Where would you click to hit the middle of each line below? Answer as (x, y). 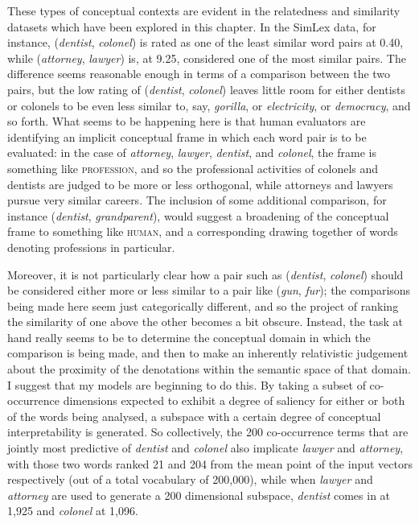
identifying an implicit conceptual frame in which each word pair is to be (187, 136)
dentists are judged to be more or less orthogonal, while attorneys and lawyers (200, 184)
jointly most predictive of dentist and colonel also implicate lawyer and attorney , (205, 448)
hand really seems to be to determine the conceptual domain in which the (189, 337)
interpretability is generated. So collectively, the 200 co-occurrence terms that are (208, 432)
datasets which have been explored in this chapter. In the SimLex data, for (192, 26)
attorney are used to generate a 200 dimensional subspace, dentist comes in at (199, 495)
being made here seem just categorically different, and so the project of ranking (203, 305)
